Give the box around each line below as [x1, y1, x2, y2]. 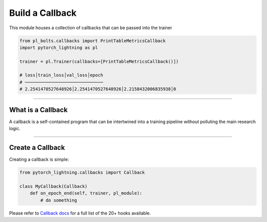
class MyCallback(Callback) [19, 183, 88, 189]
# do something [40, 197, 78, 203]
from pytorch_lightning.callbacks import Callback [19, 170, 145, 176]
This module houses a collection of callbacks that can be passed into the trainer [9, 25, 173, 31]
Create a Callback [9, 143, 65, 152]
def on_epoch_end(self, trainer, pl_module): [30, 190, 142, 196]
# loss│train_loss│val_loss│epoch [19, 72, 103, 78]
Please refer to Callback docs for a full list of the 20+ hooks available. [9, 210, 151, 216]
